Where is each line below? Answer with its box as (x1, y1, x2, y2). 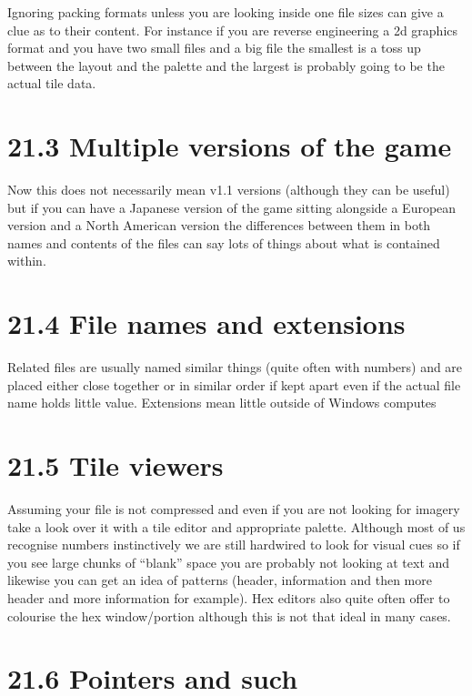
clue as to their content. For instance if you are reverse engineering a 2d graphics (7, 20, 458, 39)
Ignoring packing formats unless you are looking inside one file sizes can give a (7, 3, 444, 21)
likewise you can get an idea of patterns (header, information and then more (7, 570, 432, 590)
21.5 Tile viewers (7, 447, 224, 484)
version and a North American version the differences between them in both (7, 216, 431, 235)
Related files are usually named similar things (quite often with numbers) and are (7, 358, 463, 377)
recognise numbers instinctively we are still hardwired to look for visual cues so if (7, 535, 460, 554)
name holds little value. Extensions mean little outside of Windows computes (7, 393, 437, 412)
